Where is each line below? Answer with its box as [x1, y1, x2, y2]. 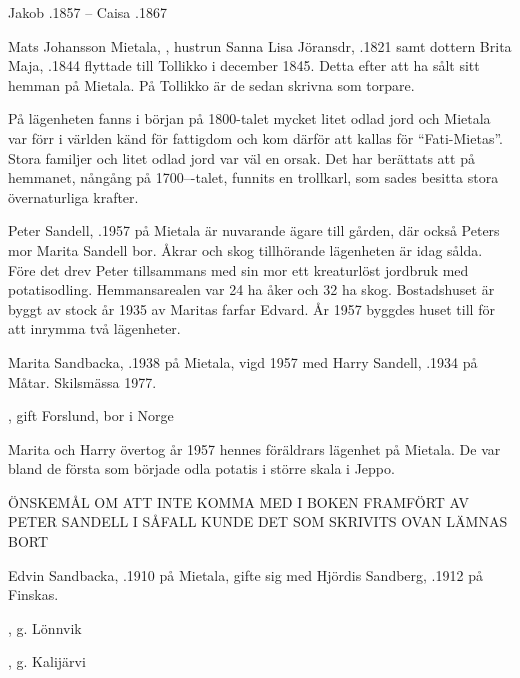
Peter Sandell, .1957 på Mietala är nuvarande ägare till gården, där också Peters [8, 220, 500, 241]
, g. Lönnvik [8, 617, 82, 638]
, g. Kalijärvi [8, 651, 86, 672]
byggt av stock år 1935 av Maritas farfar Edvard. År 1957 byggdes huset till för [8, 298, 495, 319]
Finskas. [8, 584, 59, 605]
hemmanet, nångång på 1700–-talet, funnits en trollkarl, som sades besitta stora [8, 167, 499, 188]
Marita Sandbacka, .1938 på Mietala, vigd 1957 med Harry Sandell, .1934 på [8, 351, 478, 372]
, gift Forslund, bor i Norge [8, 405, 174, 426]
